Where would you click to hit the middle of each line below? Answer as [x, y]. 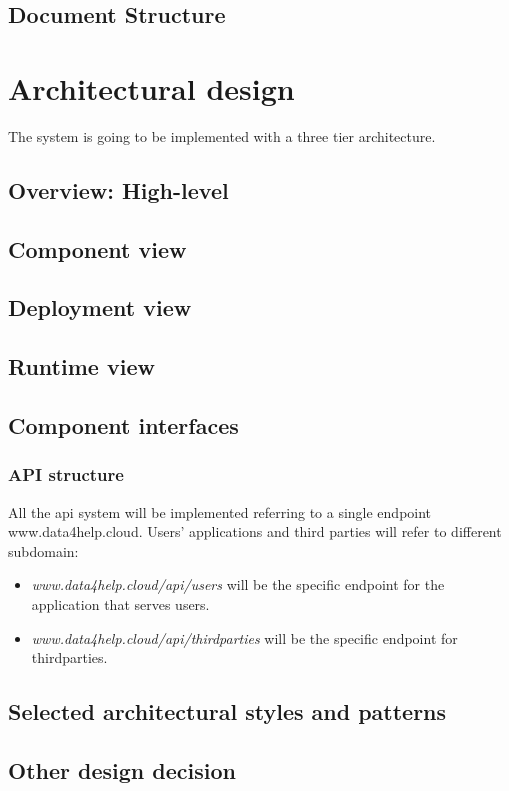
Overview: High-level [118, 189]
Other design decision [122, 769]
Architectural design [151, 87]
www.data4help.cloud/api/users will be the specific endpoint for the [238, 584]
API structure [66, 474]
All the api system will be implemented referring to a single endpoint [220, 511]
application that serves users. [120, 604]
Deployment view [100, 307]
